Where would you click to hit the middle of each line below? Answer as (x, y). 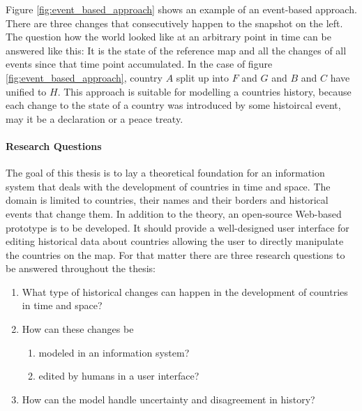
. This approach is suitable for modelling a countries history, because (204, 91)
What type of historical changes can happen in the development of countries (185, 291)
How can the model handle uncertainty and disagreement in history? (168, 399)
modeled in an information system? (114, 352)
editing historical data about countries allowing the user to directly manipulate (175, 241)
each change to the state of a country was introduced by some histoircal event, (173, 105)
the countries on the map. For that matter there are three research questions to (175, 254)
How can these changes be (78, 329)
